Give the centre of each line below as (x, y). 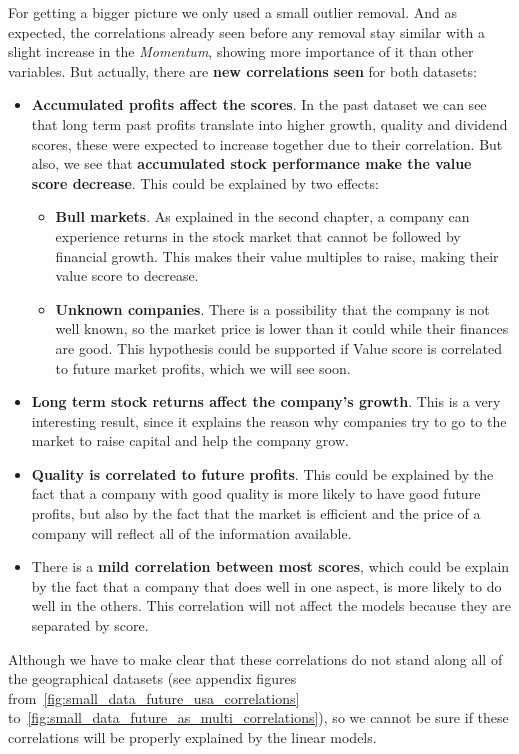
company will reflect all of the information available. (191, 532)
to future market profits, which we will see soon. (203, 367)
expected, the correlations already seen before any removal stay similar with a (246, 31)
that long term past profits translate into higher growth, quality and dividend (269, 123)
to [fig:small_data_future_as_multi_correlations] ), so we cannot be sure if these (258, 717)
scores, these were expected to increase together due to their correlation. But (267, 143)
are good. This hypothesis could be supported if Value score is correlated (278, 347)
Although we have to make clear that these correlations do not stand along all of (255, 658)
